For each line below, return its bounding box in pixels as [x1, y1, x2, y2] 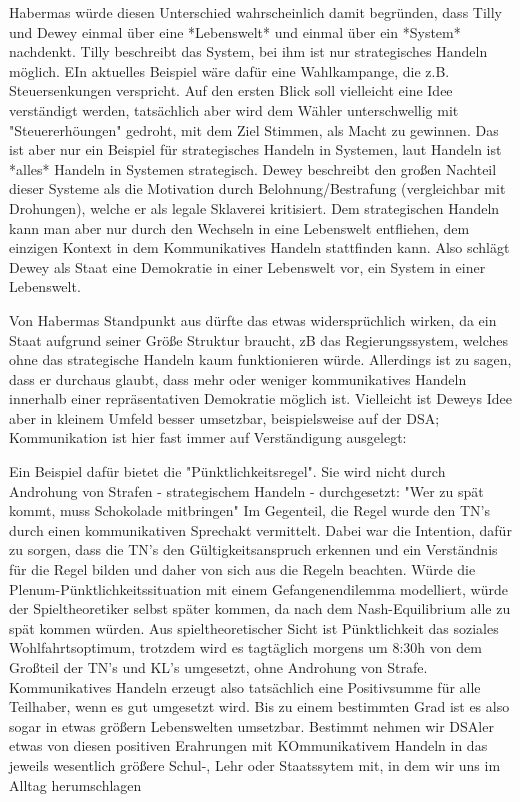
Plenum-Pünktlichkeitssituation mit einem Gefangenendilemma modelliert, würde [9, 578, 508, 599]
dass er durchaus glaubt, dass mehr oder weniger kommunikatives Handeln [9, 368, 467, 389]
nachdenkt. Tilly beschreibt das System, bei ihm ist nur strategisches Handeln [9, 41, 488, 62]
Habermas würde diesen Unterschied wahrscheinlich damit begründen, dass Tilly [9, 2, 502, 22]
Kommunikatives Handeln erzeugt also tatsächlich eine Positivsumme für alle [9, 676, 481, 697]
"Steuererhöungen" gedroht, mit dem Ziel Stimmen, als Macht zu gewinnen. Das [9, 119, 499, 140]
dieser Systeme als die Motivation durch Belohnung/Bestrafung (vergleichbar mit [9, 178, 506, 199]
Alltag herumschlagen [9, 774, 142, 795]
